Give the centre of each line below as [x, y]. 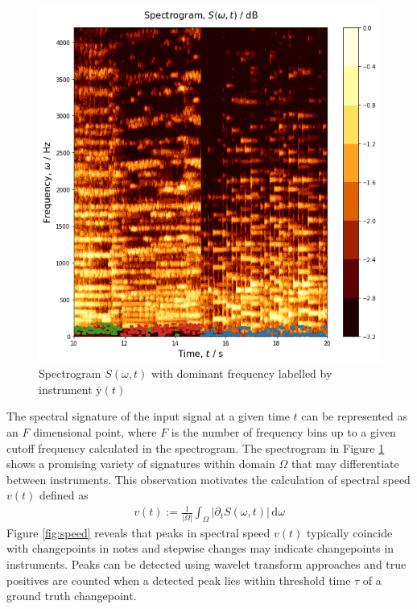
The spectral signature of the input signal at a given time [148, 416]
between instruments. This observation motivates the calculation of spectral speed [208, 479]
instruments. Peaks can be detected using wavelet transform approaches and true [206, 563]
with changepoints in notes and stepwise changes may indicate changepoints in [200, 548]
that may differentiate [345, 464]
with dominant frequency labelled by [242, 373]
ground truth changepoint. [72, 596]
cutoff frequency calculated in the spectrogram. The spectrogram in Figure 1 [196, 447]
